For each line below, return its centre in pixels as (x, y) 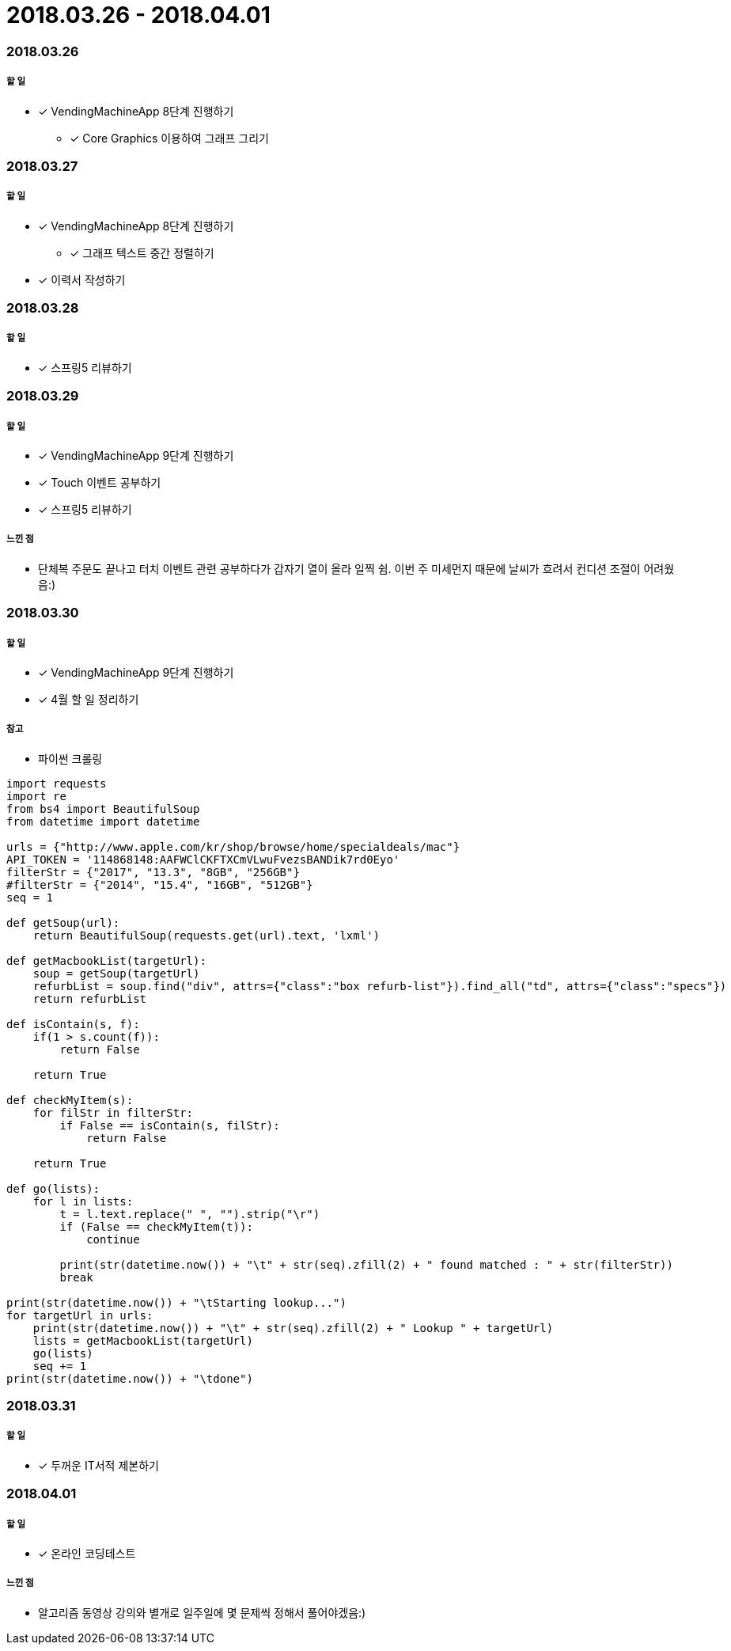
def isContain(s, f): (73, 1024)
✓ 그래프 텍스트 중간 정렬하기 (142, 252)
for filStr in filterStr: (113, 1112)
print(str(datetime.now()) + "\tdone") (130, 1378)
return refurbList (90, 998)
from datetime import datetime (103, 821)
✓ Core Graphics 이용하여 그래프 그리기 (169, 138)
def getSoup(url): (63, 922)
